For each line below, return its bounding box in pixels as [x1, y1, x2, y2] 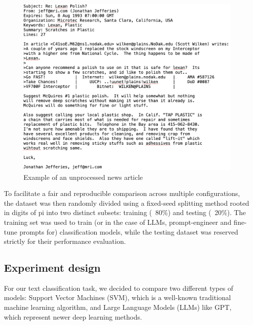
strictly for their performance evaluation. [4, 236, 126, 246]
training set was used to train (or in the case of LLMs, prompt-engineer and [4, 217, 232, 227]
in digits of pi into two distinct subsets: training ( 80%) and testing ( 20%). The [4, 207, 246, 217]
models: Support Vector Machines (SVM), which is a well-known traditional [4, 292, 231, 303]
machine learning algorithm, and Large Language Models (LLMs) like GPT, [4, 302, 232, 312]
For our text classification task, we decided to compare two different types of [4, 282, 233, 293]
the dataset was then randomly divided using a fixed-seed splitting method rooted [4, 197, 250, 208]
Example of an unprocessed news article [23, 172, 143, 182]
